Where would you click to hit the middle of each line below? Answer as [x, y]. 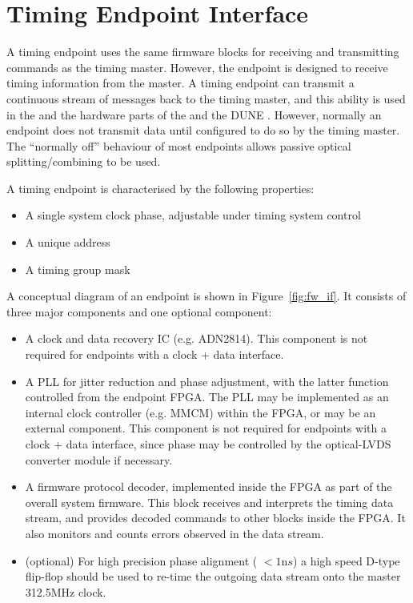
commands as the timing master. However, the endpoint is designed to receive [197, 67]
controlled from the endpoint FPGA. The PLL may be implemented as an [207, 397]
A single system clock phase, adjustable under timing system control [193, 215]
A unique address [68, 242]
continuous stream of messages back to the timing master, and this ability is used [206, 98]
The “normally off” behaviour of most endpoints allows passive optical [179, 145]
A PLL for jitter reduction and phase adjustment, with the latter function [207, 381]
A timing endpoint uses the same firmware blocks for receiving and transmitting [203, 52]
